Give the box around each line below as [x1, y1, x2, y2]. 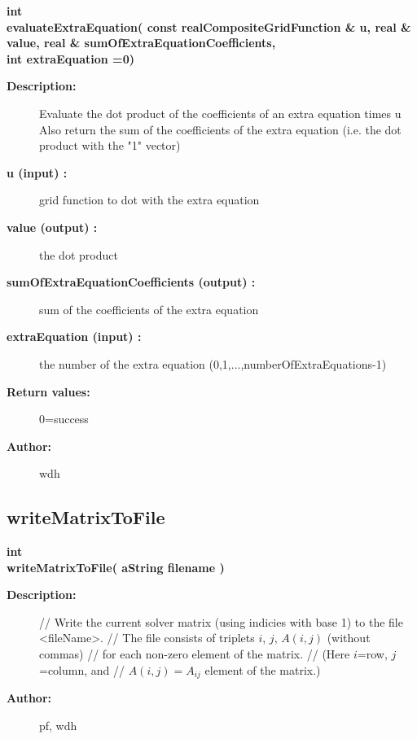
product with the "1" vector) [39, 137, 181, 154]
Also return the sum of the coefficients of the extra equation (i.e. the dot [39, 120, 402, 138]
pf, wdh [39, 716, 77, 733]
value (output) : [7, 218, 98, 235]
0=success [39, 410, 89, 427]
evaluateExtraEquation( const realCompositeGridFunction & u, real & [7, 18, 411, 35]
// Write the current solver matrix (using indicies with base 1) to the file [39, 613, 403, 630]
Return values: [7, 383, 90, 400]
